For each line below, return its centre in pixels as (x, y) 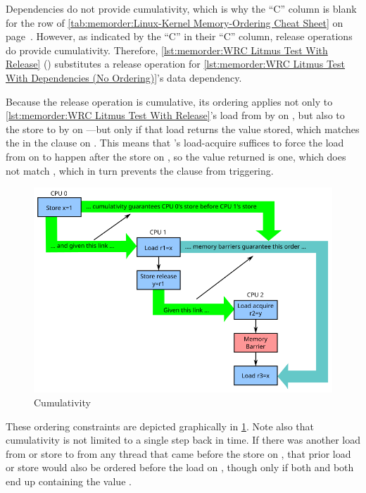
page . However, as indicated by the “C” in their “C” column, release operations (179, 36)
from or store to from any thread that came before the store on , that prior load (178, 453)
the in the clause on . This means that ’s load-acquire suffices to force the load (175, 143)
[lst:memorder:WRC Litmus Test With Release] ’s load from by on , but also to (175, 115)
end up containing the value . (69, 481)
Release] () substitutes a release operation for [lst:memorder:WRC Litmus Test (176, 64)
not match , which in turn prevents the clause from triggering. (140, 170)
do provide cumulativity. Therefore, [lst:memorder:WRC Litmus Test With (167, 50)
